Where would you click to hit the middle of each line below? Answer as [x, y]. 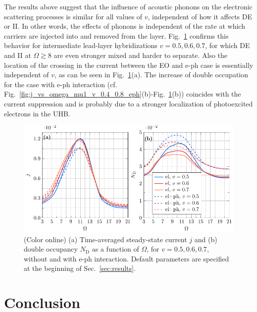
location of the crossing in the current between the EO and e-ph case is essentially [129, 65]
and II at [18, 55]
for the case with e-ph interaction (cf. [61, 84]
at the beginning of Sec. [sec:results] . [80, 268]
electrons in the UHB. [37, 113]
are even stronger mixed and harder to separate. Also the [141, 55]
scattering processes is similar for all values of [73, 16]
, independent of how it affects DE [200, 16]
